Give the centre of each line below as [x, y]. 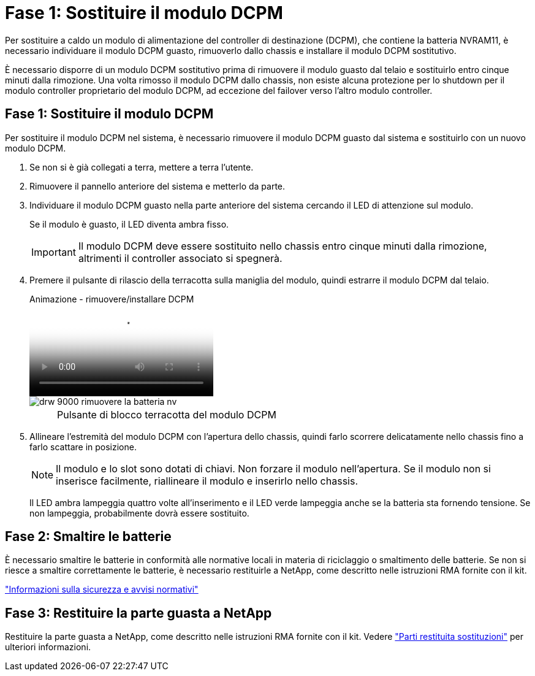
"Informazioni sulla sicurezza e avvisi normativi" [102, 590]
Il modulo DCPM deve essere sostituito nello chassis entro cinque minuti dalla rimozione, [283, 246]
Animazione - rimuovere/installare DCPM [112, 299]
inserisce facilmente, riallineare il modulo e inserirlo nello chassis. [207, 481]
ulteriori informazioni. [48, 647]
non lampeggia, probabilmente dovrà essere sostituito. [139, 513]
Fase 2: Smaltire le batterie [88, 537]
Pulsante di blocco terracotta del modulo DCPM [166, 414]
